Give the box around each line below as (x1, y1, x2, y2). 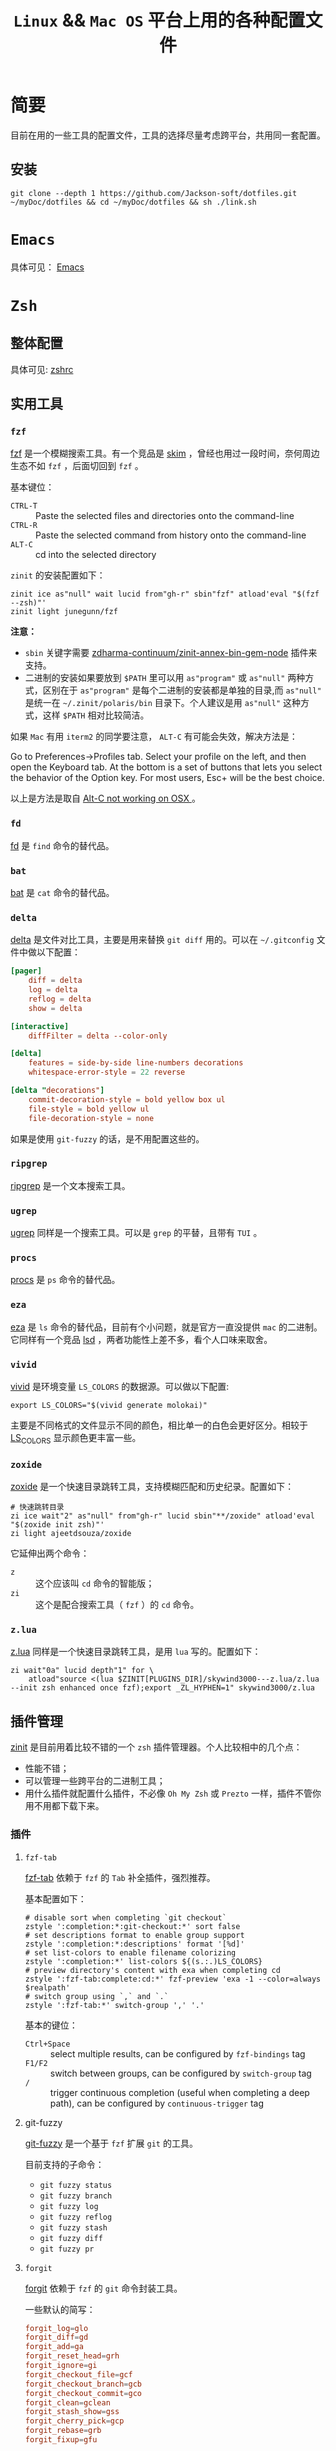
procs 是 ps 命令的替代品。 (10, 1274, 121, 1286)
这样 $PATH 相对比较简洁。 (42, 709, 150, 721)
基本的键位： (24, 2019, 78, 2031)
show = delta (28, 1003, 83, 1013)
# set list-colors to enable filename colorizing (24, 1947, 237, 1958)
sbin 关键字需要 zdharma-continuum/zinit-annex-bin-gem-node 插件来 (24, 647, 318, 659)
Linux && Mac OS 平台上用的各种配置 (13, 9, 306, 32)
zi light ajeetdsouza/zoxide (10, 1529, 132, 1539)
